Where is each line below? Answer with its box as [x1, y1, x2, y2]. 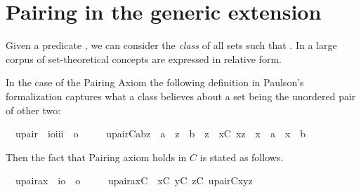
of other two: [6, 102, 61, 117]
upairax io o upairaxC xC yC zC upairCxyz [15, 173, 253, 188]
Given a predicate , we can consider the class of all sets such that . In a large [6, 38, 337, 53]
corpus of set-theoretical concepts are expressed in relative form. [6, 51, 282, 66]
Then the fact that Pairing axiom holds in [6, 149, 187, 164]
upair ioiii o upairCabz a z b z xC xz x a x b [15, 126, 306, 141]
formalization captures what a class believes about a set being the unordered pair [6, 88, 356, 103]
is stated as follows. [199, 149, 284, 164]
